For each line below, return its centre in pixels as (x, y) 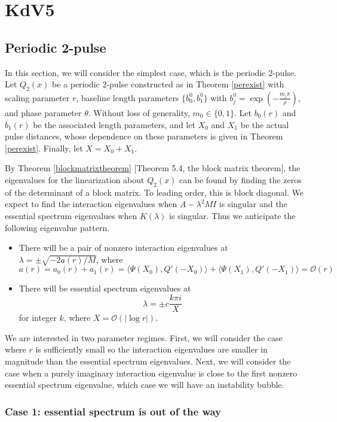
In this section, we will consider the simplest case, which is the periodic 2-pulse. (151, 72)
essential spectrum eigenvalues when (71, 215)
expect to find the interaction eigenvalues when (91, 204)
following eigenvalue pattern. (57, 227)
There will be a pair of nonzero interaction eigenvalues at (123, 248)
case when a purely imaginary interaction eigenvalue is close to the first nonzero (151, 373)
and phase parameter (43, 112)
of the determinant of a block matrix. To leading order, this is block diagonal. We (154, 192)
